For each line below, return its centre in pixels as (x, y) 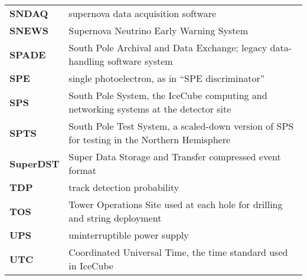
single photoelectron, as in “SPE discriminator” (167, 78)
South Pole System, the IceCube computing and (168, 95)
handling (86, 61)
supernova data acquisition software (143, 13)
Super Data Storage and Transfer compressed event (175, 157)
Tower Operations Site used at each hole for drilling (176, 204)
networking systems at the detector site (150, 109)
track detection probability (124, 187)
